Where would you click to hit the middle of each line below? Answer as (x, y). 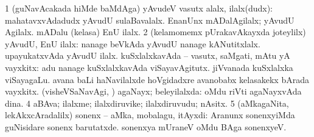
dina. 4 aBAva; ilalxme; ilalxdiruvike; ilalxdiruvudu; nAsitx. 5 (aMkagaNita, (147, 103)
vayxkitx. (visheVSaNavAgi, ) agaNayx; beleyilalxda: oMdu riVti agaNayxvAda (153, 91)
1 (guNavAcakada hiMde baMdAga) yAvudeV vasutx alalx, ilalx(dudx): (139, 8)
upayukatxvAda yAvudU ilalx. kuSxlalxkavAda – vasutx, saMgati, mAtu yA (148, 55)
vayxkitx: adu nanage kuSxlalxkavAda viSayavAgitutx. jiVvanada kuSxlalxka (149, 67)
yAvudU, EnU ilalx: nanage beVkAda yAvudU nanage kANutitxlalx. (133, 43)
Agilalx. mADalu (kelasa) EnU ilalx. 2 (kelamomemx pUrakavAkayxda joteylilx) (155, 32)
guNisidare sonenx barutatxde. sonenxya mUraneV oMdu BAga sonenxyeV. (146, 126)
